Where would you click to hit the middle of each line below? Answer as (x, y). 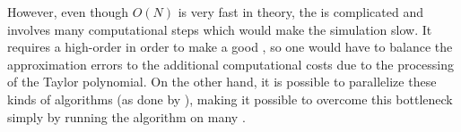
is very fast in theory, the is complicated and (301, 12)
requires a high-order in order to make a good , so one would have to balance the (230, 47)
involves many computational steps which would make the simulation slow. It (220, 29)
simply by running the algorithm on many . (126, 116)
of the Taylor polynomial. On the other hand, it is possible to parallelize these (222, 82)
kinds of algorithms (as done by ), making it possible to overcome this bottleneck (230, 99)
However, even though (68, 12)
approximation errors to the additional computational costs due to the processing (230, 64)
